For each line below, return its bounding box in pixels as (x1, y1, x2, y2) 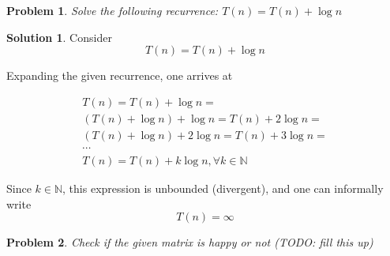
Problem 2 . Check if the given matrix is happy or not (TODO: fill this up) (6, 234, 373, 250)
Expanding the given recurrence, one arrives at (6, 67, 233, 84)
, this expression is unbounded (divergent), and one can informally (62, 179, 384, 196)
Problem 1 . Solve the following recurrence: (6, 2, 219, 18)
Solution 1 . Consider (6, 28, 112, 45)
